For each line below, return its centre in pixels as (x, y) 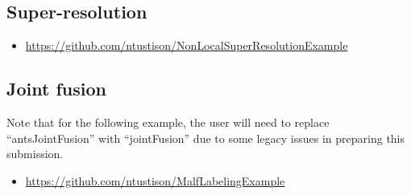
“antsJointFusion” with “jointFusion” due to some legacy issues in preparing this (206, 138)
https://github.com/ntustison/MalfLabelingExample (155, 180)
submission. (35, 154)
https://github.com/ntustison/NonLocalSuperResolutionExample (187, 45)
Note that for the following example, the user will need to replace (168, 122)
